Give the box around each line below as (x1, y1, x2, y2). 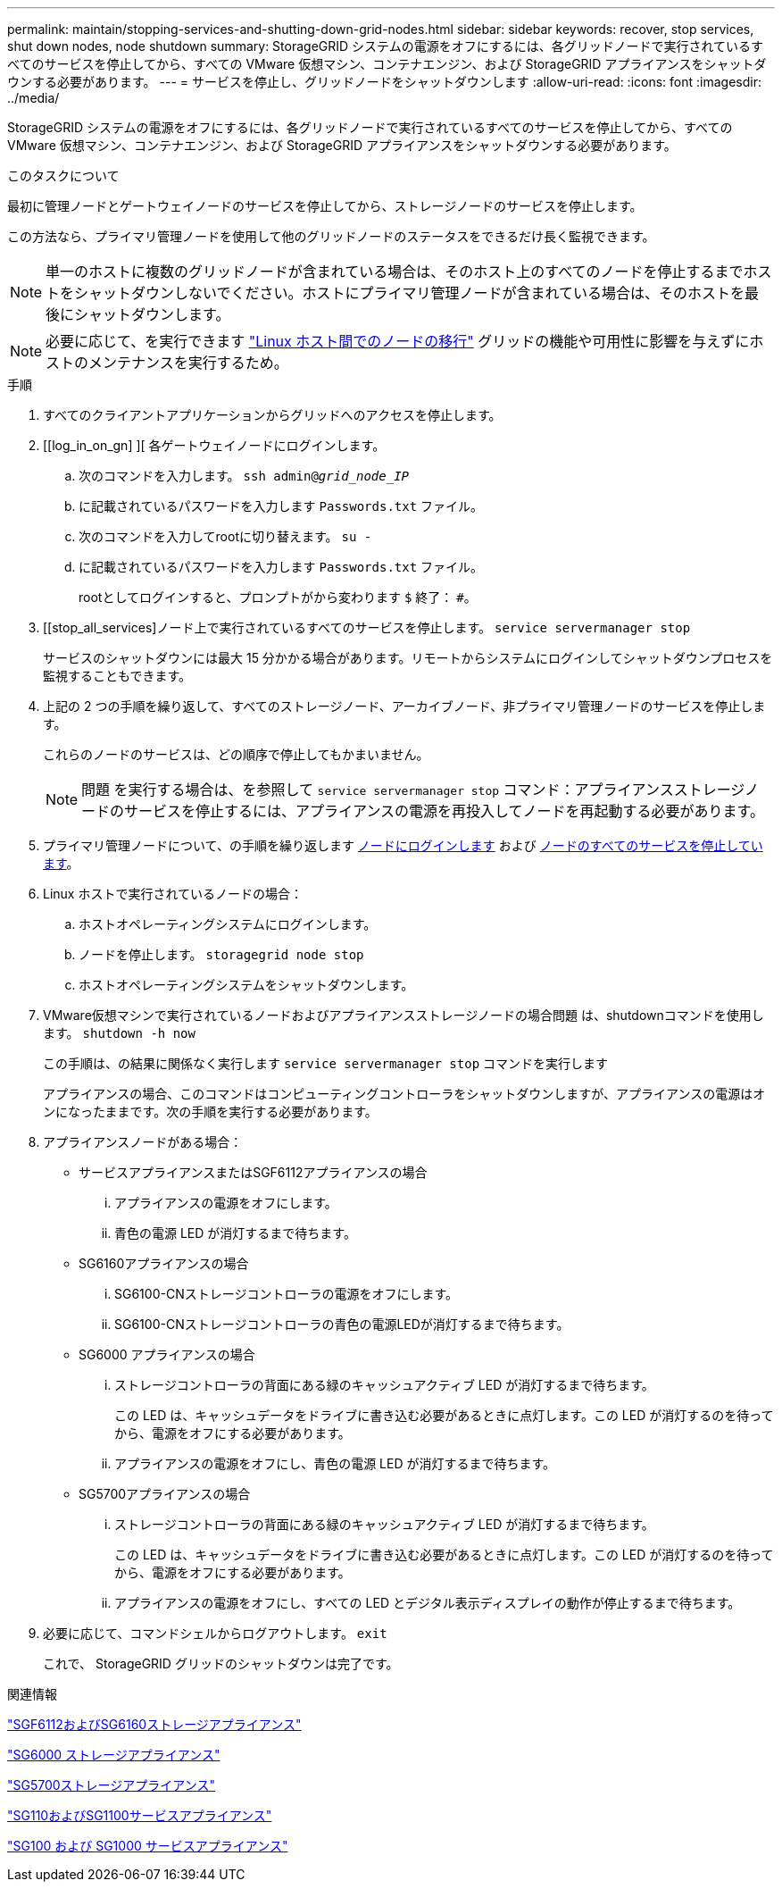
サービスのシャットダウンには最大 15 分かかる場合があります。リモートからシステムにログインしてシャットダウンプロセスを (43, 650, 773, 665)
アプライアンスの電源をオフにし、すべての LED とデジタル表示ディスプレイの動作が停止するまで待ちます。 (114, 1595, 741, 1610)
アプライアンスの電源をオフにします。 (114, 1195, 337, 1210)
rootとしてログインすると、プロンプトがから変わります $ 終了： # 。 (79, 589, 477, 605)
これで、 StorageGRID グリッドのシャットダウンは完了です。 (43, 1656, 399, 1671)
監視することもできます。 (43, 668, 192, 683)
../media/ (7, 90, 60, 105)
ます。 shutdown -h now (43, 1025, 195, 1041)
